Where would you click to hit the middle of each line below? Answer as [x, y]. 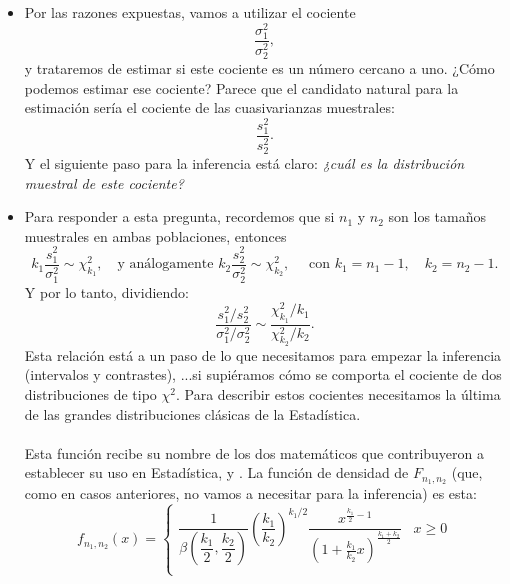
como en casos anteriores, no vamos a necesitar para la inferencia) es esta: [250, 493]
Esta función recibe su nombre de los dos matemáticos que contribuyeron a [254, 452]
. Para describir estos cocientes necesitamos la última [338, 394]
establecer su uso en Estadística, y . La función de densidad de [216, 472]
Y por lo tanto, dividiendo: [106, 291]
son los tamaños [437, 216]
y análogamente [165, 264]
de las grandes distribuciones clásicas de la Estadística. [192, 413]
